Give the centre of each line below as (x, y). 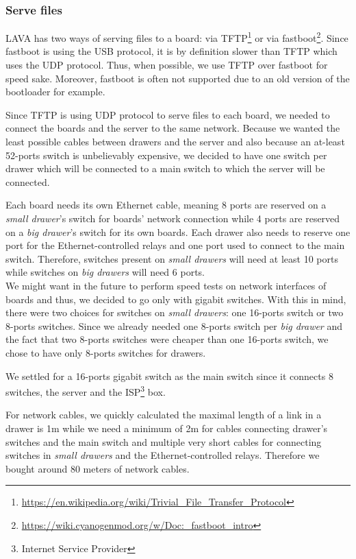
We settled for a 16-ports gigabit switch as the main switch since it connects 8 (169, 376)
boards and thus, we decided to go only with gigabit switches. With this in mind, (176, 299)
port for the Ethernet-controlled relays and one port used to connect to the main (175, 245)
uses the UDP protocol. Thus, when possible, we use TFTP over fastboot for (167, 65)
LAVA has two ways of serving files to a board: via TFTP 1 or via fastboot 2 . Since (177, 37)
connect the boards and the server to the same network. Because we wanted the (173, 128)
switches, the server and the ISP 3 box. (86, 391)
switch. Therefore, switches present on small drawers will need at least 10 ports (172, 258)
